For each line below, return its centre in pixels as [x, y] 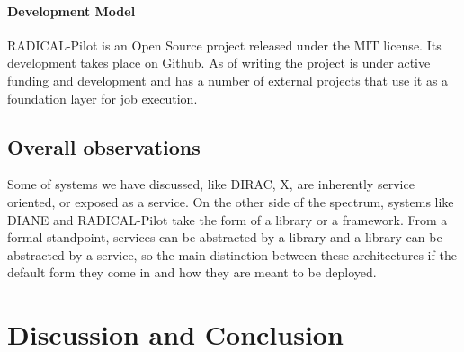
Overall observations [104, 146]
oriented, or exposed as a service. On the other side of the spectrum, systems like [231, 201]
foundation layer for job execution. [103, 98]
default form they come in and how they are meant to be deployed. [192, 272]
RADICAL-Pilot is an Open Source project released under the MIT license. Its [224, 45]
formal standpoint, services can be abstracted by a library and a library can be [225, 237]
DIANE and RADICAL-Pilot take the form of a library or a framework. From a [228, 219]
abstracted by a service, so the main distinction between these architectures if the [232, 254]
